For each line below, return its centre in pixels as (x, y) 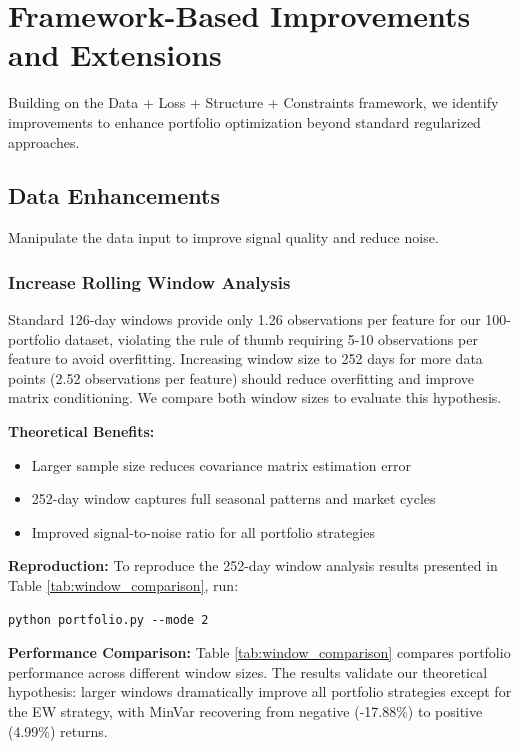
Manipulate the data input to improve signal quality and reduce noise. (223, 237)
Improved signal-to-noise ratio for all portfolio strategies (203, 531)
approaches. (44, 141)
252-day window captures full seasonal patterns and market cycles (233, 498)
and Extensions (115, 54)
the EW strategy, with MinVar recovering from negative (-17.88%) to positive (245, 711)
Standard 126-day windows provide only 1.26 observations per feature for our (244, 319)
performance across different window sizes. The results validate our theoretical (248, 671)
